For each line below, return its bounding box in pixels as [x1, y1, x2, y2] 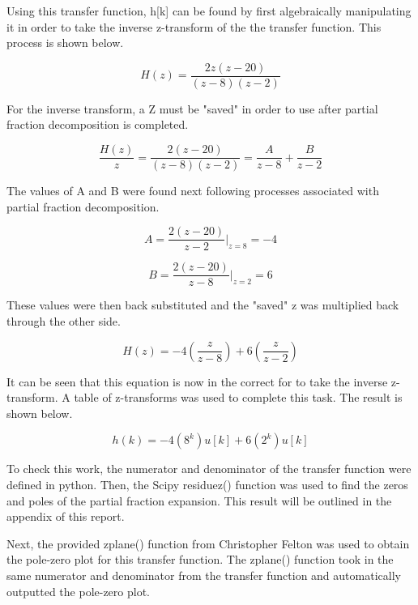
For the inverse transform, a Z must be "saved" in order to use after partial [6, 100, 378, 117]
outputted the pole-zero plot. [6, 582, 151, 599]
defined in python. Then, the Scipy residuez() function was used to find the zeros [6, 475, 408, 492]
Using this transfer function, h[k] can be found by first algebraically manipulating [6, 2, 412, 19]
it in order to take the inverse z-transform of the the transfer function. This [6, 18, 382, 35]
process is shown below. [6, 34, 124, 51]
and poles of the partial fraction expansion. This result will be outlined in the [6, 492, 392, 509]
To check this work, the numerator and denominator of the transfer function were [6, 460, 412, 477]
